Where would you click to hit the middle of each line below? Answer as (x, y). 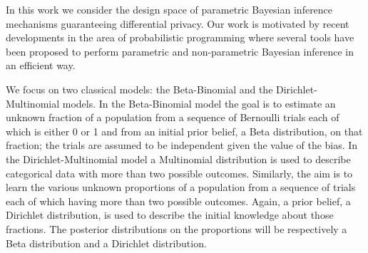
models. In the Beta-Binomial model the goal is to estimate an (199, 103)
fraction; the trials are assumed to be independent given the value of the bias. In (182, 145)
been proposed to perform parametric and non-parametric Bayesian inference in (180, 51)
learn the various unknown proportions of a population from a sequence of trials (181, 187)
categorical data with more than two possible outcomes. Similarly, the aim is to (179, 173)
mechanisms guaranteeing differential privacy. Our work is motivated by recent (178, 23)
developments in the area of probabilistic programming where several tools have (180, 37)
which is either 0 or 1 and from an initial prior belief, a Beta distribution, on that (184, 131)
